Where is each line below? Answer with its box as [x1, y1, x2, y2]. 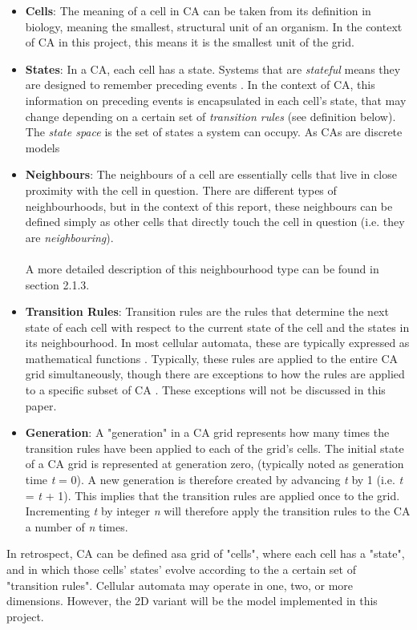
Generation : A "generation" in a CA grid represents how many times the [25, 424, 390, 441]
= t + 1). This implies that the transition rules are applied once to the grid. [25, 487, 400, 503]
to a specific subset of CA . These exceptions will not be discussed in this [25, 382, 386, 398]
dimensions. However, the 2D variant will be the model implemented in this [6, 592, 378, 609]
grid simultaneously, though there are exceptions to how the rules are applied [25, 365, 405, 382]
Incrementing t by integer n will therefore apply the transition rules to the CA [25, 503, 411, 519]
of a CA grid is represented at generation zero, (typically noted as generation [25, 455, 404, 472]
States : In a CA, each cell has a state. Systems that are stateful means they [25, 60, 401, 77]
